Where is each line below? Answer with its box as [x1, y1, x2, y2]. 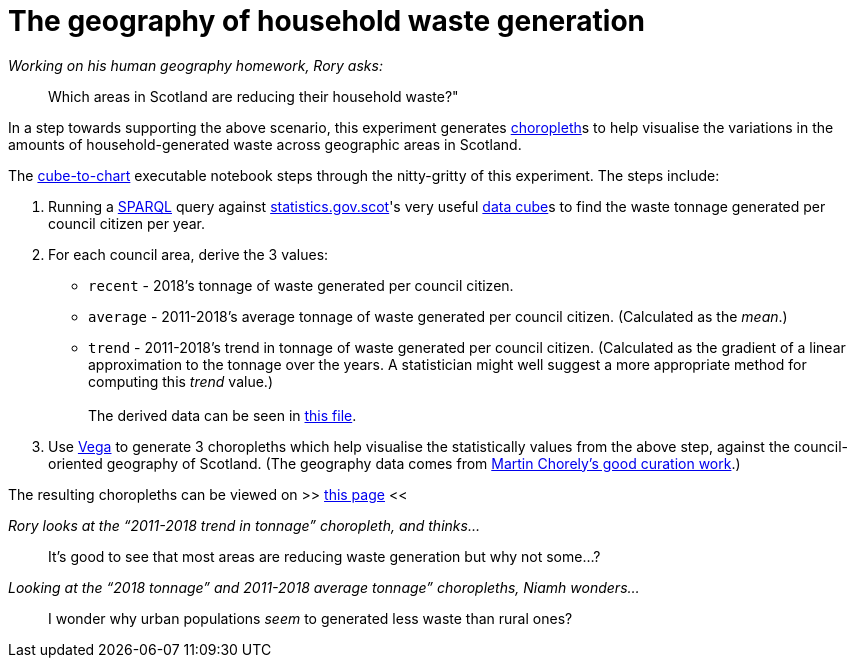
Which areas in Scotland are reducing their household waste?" [48, 87, 459, 105]
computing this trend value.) [88, 372, 273, 390]
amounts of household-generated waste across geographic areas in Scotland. [8, 135, 522, 153]
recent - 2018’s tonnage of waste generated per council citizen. [88, 276, 514, 294]
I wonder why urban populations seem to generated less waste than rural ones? [48, 609, 573, 627]
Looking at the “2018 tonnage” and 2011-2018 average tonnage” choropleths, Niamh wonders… [8, 578, 640, 596]
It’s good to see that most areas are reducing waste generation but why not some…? [48, 547, 601, 565]
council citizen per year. [48, 214, 206, 232]
